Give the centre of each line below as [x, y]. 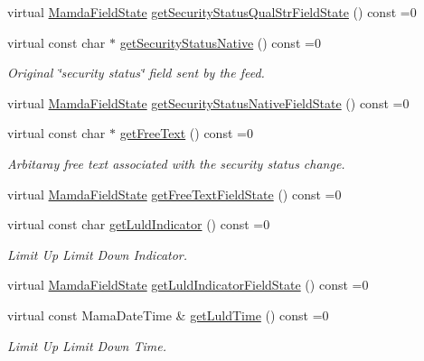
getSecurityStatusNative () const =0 [220, 42]
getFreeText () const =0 [186, 133]
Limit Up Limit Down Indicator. [98, 254]
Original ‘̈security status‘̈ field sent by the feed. [136, 73]
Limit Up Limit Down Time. [87, 345]
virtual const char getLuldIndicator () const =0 [139, 224]
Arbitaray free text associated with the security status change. [176, 163]
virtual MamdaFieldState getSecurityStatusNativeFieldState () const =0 [208, 102]
